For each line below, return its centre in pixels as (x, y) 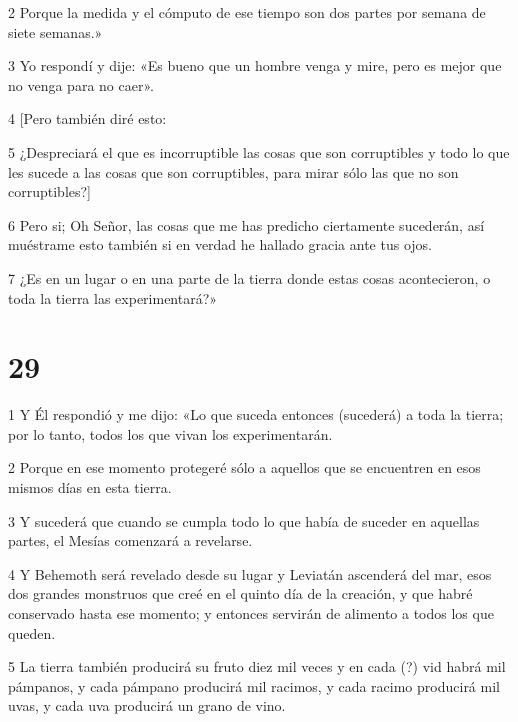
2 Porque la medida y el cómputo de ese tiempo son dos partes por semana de (247, 12)
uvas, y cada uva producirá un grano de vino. (147, 705)
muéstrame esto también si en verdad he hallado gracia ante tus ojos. (220, 244)
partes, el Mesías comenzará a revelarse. (130, 540)
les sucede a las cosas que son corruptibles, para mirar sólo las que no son (233, 171)
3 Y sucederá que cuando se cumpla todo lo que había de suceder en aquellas (244, 520)
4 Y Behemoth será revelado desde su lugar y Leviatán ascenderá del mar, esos (250, 573)
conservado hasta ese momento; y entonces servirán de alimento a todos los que (251, 613)
